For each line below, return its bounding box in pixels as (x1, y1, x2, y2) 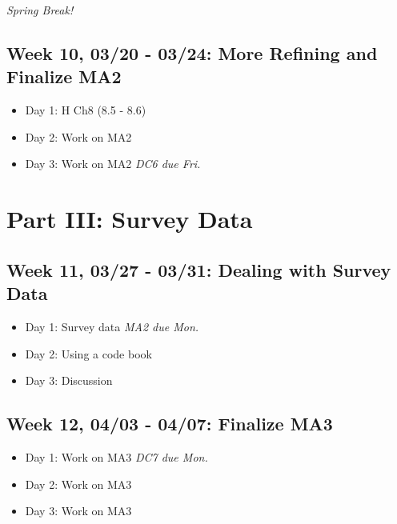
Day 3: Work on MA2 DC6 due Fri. (25, 155, 201, 172)
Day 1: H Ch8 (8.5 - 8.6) (25, 102, 146, 118)
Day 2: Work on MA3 (25, 475, 132, 492)
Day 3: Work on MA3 (25, 502, 132, 519)
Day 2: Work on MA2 (25, 128, 132, 145)
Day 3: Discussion (25, 372, 113, 389)
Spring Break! (6, 2, 74, 18)
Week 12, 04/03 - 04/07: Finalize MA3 (6, 411, 333, 436)
